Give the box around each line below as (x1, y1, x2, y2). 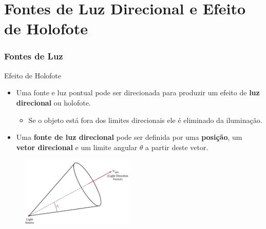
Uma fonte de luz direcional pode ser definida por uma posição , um (16, 132, 242, 142)
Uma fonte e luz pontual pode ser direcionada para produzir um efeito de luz (16, 87, 260, 98)
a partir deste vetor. (145, 141, 208, 152)
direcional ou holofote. (16, 97, 91, 108)
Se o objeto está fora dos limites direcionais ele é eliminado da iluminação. (28, 114, 262, 125)
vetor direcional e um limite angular (16, 141, 138, 152)
